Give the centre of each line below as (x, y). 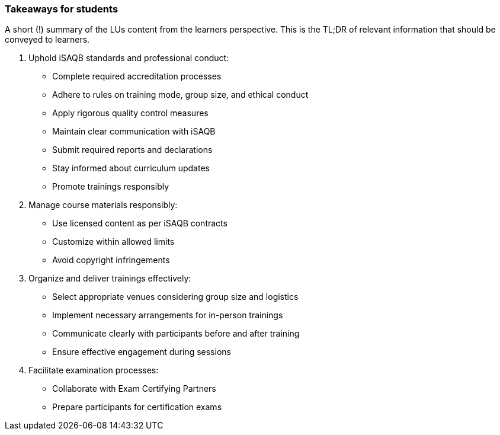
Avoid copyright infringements (111, 260)
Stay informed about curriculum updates (131, 168)
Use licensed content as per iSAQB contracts (140, 223)
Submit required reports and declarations (132, 150)
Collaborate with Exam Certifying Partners (134, 389)
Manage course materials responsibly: (103, 205)
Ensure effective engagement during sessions (142, 352)
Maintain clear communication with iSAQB (134, 132)
